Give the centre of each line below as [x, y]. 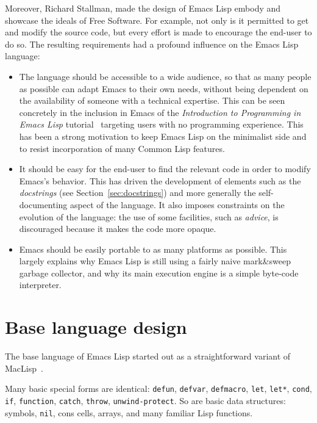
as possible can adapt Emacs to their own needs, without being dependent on [164, 88]
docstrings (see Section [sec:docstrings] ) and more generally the [137, 193]
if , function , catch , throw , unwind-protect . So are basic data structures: [145, 401]
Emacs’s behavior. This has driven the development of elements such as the [160, 180]
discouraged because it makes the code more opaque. [118, 229]
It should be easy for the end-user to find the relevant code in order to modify [165, 169]
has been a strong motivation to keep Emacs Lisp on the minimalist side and [163, 136]
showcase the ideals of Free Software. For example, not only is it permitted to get [157, 20]
